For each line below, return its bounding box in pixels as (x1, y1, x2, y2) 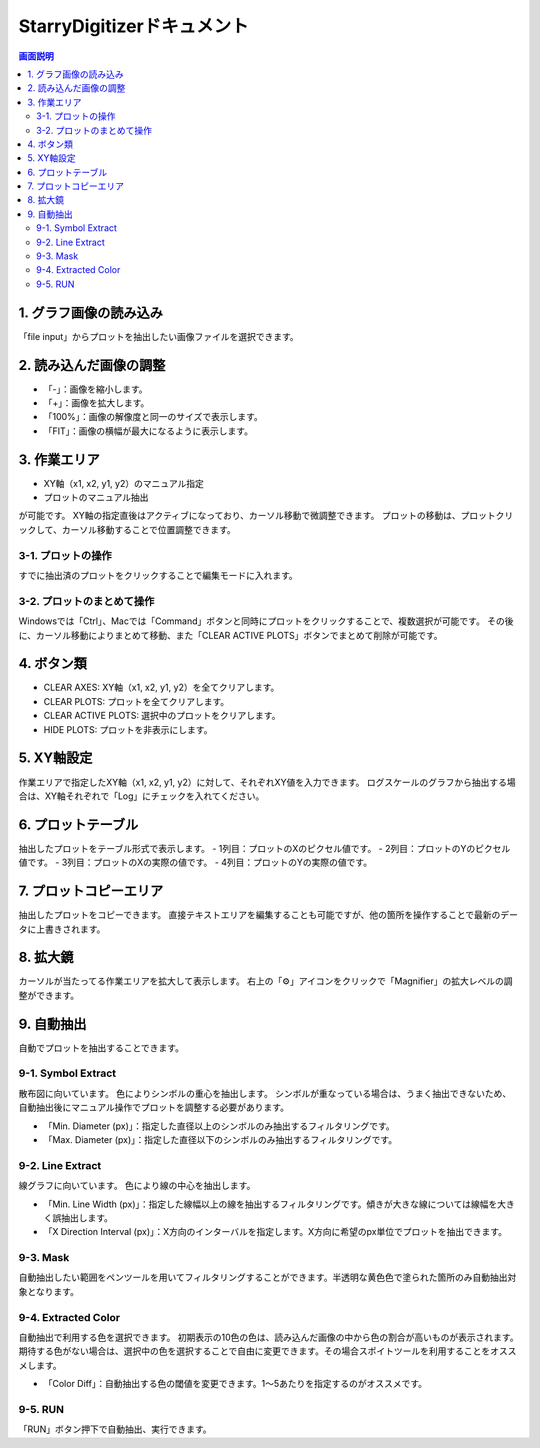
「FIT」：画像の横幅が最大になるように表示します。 (43, 425, 254, 437)
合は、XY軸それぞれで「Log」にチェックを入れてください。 (18, 790, 265, 802)
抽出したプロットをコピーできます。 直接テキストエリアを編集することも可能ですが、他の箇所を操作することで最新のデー (18, 909, 519, 921)
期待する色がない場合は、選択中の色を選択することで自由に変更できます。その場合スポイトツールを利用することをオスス (18, 1345, 517, 1357)
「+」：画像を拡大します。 (43, 397, 150, 409)
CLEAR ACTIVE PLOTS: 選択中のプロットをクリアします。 (43, 710, 281, 722)
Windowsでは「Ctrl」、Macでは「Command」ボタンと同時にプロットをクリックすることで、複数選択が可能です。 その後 (18, 615, 514, 627)
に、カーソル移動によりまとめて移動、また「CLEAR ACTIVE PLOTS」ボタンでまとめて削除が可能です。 (18, 629, 444, 641)
